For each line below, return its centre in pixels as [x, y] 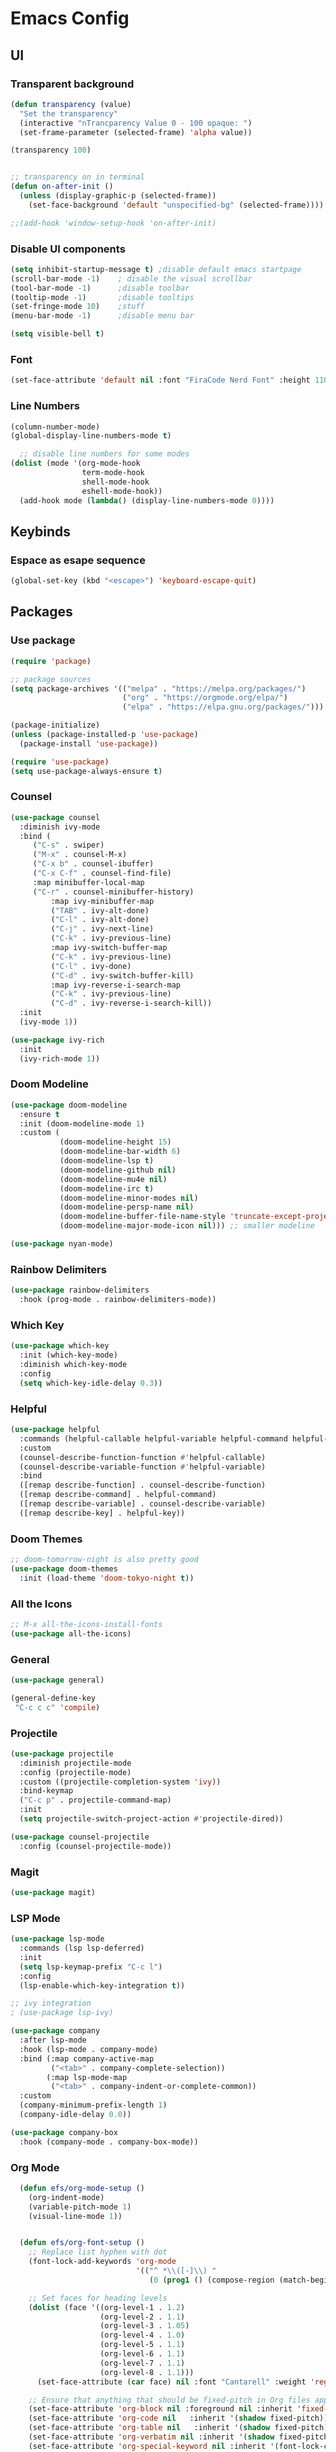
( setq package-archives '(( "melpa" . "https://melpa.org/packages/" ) [158, 688]
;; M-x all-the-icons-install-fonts [86, 1624]
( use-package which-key [60, 1346]
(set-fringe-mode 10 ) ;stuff [77, 307]
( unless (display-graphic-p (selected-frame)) [118, 196]
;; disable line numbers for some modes [104, 454]
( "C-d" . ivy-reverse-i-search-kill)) [131, 1003]
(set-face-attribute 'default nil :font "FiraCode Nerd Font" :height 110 [169, 380]
